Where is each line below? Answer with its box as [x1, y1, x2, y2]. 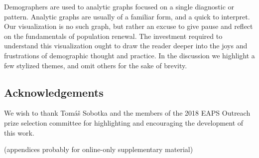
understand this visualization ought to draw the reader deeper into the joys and [4, 40, 248, 51]
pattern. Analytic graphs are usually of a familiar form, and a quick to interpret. [4, 11, 250, 21]
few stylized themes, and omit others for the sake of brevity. [4, 60, 187, 70]
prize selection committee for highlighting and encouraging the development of [4, 117, 244, 128]
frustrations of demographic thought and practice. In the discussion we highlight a [4, 50, 255, 60]
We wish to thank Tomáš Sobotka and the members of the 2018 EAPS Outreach [4, 108, 251, 118]
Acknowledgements [4, 84, 104, 100]
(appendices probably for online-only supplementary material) [4, 144, 193, 155]
